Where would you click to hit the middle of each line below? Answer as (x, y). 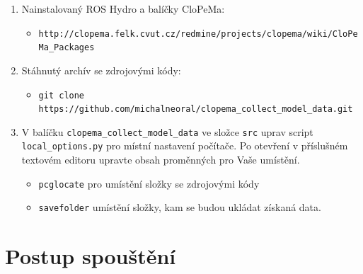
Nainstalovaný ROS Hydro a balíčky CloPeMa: (123, 8)
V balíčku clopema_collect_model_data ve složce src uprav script (167, 131)
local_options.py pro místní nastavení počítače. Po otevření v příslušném (185, 145)
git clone (62, 95)
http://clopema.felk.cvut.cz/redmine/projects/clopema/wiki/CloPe (198, 34)
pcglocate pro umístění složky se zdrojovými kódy (149, 183)
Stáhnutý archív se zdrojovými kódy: (101, 70)
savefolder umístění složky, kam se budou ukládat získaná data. (180, 207)
